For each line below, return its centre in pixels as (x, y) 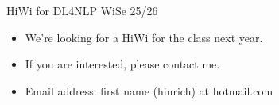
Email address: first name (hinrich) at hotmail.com (149, 90)
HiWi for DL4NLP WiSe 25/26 (82, 10)
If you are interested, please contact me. (122, 64)
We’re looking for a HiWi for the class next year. (144, 37)
